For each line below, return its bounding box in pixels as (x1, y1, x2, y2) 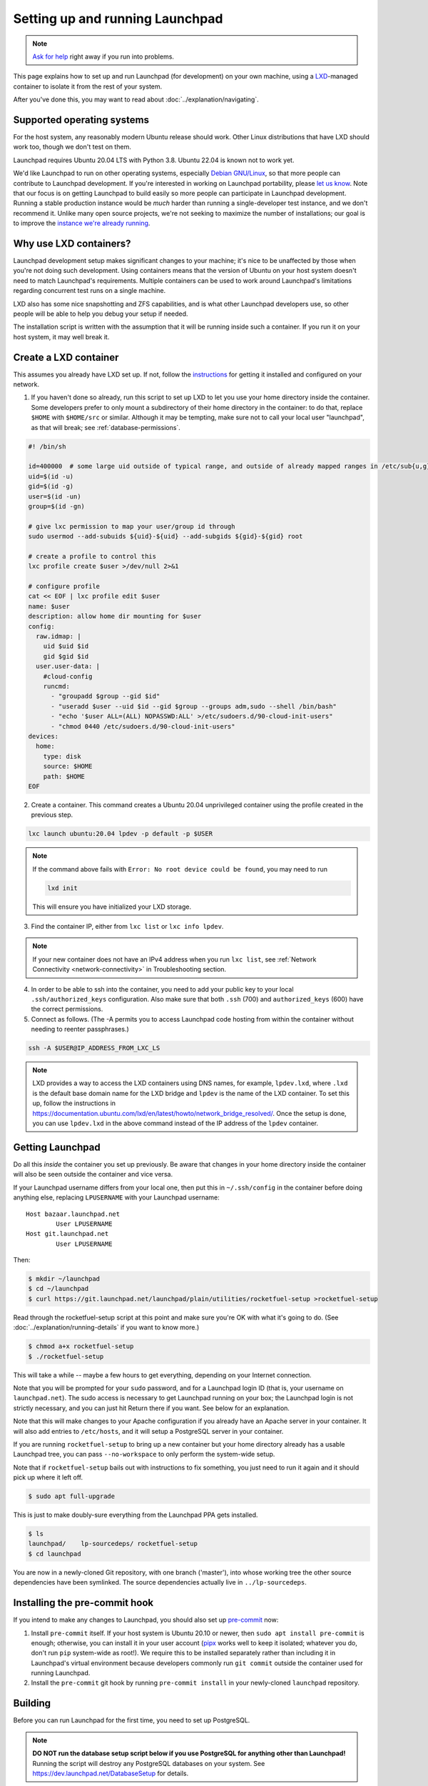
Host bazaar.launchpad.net (26, 1209, 121, 1218)
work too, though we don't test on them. (13, 143, 131, 151)
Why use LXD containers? (13, 237, 131, 249)
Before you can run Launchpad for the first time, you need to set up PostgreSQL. (13, 1716, 250, 1725)
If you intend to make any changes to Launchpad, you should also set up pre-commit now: (13, 1615, 279, 1625)
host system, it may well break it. (13, 332, 110, 341)
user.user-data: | (36, 662, 100, 671)
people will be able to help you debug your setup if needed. (13, 309, 188, 318)
